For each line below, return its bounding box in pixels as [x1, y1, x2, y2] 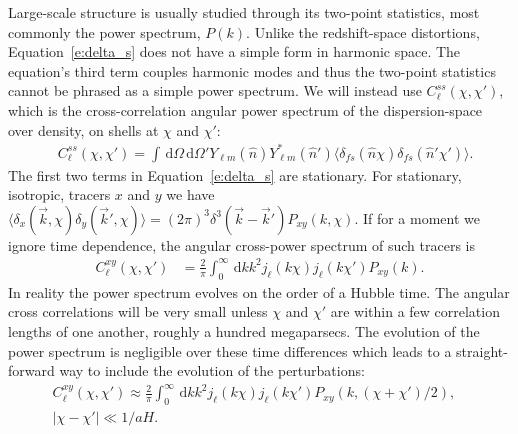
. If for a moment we [354, 207, 480, 228]
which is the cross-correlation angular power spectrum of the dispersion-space [8, 99, 483, 120]
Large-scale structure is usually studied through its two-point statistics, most [8, 2, 480, 22]
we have [166, 184, 215, 205]
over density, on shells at [8, 119, 159, 140]
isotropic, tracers [8, 184, 111, 205]
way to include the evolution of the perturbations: [59, 360, 365, 381]
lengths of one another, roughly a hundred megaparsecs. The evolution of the [8, 320, 480, 341]
